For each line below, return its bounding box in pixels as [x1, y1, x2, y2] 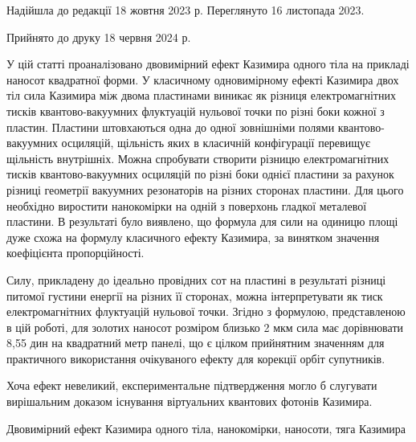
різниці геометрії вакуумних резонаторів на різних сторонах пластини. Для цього [6, 181, 404, 198]
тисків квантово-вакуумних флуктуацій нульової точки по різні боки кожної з [6, 102, 385, 119]
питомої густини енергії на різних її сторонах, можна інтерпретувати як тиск [6, 287, 383, 304]
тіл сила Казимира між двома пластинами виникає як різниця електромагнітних [6, 87, 396, 104]
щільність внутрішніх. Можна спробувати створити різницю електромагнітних [6, 149, 389, 166]
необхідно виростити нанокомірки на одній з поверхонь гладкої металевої [6, 197, 367, 214]
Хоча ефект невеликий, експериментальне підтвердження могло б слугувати [6, 377, 377, 394]
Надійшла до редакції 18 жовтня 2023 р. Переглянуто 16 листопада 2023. [6, 2, 365, 18]
